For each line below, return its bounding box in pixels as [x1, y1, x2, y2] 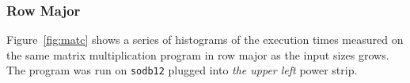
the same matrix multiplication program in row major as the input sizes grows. [6, 46, 389, 63]
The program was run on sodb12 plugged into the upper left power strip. [6, 62, 358, 78]
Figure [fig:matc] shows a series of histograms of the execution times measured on [6, 31, 404, 48]
